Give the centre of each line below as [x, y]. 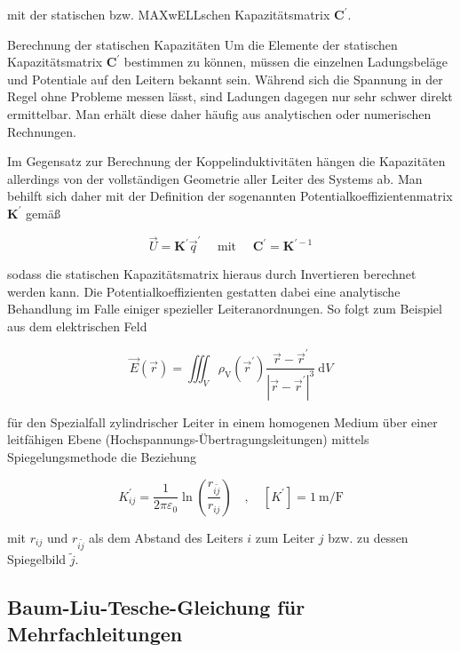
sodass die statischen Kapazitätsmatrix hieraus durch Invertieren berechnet [212, 274]
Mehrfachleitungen [95, 633]
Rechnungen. [42, 131]
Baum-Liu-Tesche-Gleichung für [156, 607]
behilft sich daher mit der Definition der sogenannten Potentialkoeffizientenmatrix [230, 196]
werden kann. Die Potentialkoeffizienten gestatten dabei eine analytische [204, 291]
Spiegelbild [37, 559]
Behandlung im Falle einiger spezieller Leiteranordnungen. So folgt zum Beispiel [225, 309]
